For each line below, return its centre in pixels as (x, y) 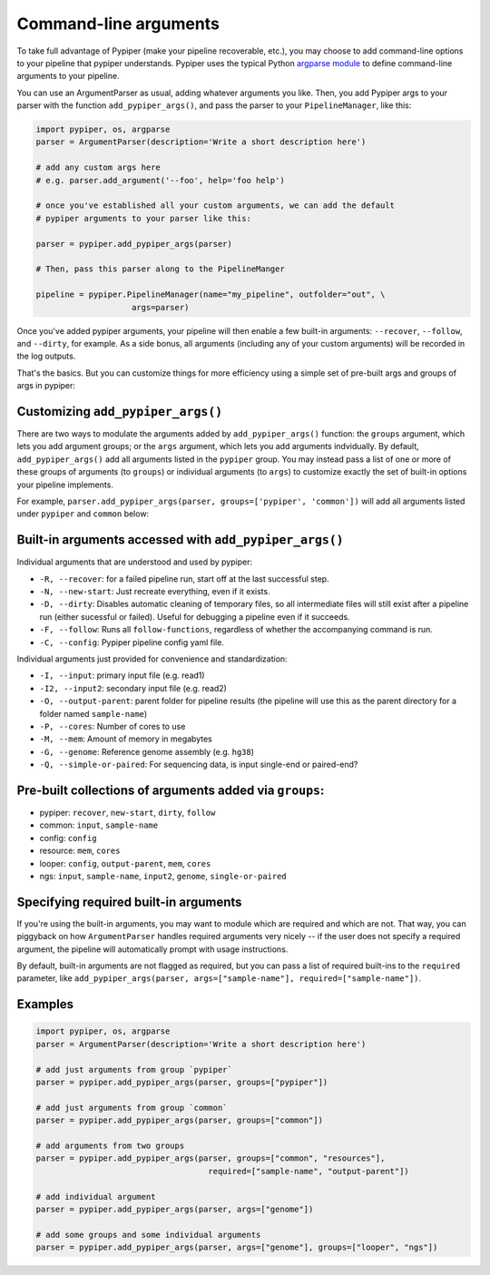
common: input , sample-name (99, 825)
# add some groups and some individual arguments (148, 1235)
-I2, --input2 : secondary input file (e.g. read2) (133, 688)
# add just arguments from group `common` (132, 1108)
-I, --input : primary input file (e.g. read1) (122, 675)
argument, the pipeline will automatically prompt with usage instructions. (152, 949)
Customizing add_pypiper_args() (120, 412)
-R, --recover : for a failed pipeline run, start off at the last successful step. (185, 579)
